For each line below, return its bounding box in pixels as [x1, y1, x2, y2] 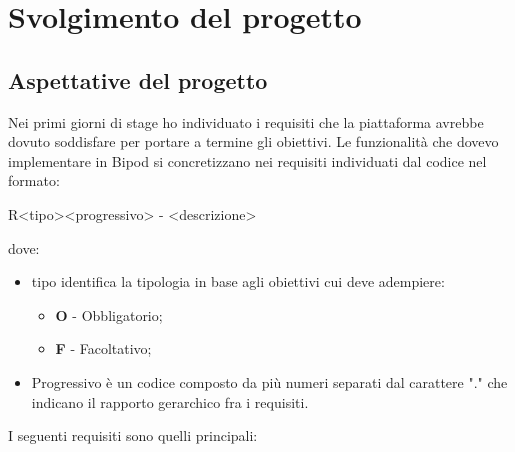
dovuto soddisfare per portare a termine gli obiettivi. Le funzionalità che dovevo [8, 131, 499, 152]
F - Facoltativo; [55, 338, 152, 359]
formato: [8, 170, 60, 191]
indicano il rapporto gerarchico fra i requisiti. [31, 391, 309, 412]
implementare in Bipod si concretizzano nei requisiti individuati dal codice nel [8, 150, 487, 171]
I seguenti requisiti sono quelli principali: [8, 425, 258, 446]
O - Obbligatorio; [55, 304, 163, 325]
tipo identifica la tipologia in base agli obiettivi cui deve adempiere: [31, 271, 445, 292]
